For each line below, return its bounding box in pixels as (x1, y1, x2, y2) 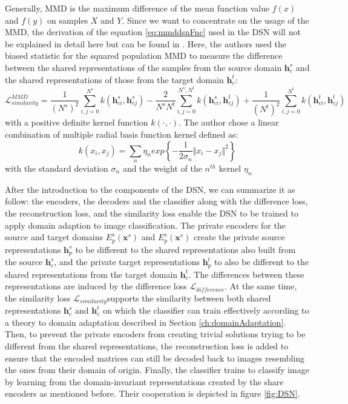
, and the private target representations (54, 255, 200, 268)
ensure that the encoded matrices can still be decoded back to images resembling (5, 351, 305, 364)
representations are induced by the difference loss (5, 280, 187, 292)
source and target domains (5, 231, 103, 243)
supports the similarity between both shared (107, 291, 271, 304)
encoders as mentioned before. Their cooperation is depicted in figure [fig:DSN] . (5, 387, 300, 400)
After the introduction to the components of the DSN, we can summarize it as (5, 183, 295, 195)
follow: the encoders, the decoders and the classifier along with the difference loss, (5, 195, 308, 207)
